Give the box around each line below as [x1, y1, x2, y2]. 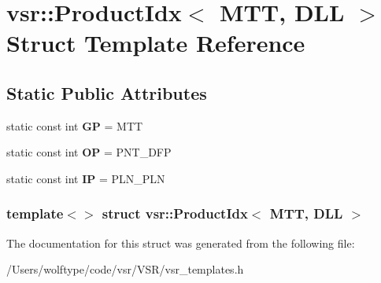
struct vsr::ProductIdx [102, 204, 248, 223]
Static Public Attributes [6, 80, 207, 105]
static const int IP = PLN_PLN [6, 170, 165, 186]
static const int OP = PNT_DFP [6, 144, 172, 160]
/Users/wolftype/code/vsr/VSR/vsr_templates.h [6, 261, 244, 277]
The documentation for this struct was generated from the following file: [6, 234, 355, 251]
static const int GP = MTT [6, 117, 143, 134]
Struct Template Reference [6, 27, 305, 59]
